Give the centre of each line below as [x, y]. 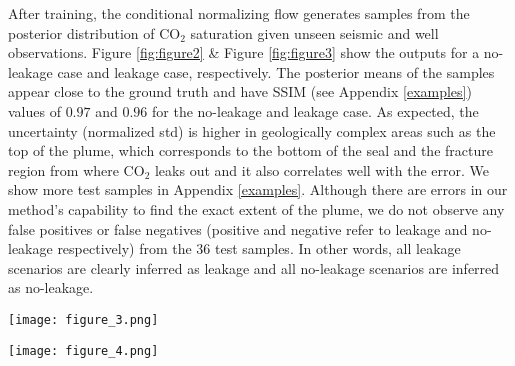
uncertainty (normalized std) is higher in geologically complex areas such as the [252, 130]
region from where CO [76, 169]
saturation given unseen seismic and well [314, 32]
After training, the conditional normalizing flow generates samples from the [239, 13]
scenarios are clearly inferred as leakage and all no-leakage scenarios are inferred [254, 267]
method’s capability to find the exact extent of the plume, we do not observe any [256, 208]
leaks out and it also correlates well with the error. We [322, 169]
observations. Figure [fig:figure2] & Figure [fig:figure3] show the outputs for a [244, 52]
